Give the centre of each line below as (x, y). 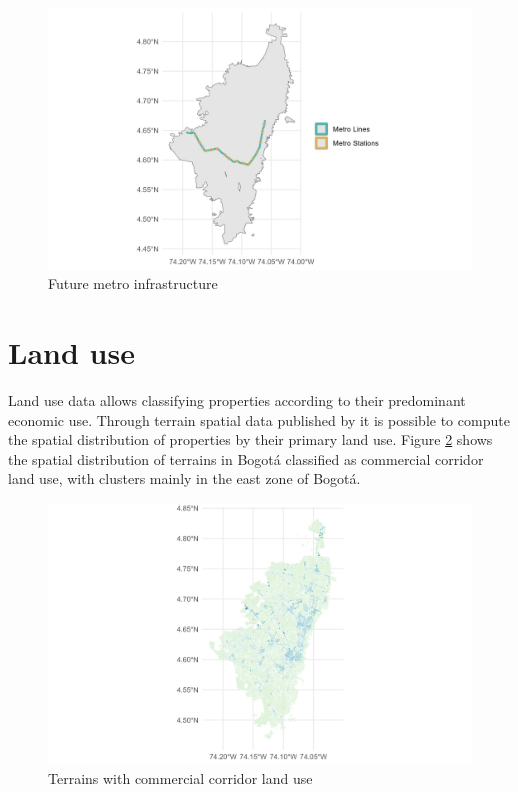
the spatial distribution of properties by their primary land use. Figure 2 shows (250, 439)
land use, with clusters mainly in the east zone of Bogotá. (184, 478)
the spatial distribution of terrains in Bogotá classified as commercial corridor (246, 458)
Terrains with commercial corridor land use (180, 778)
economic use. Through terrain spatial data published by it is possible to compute (259, 419)
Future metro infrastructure (133, 283)
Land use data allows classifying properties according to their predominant (237, 400)
